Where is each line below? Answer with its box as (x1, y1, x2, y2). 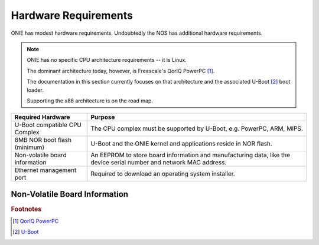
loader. (27, 86, 44, 94)
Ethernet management (14, 166, 77, 174)
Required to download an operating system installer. (90, 170, 236, 178)
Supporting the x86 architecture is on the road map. (27, 97, 154, 104)
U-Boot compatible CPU (14, 121, 82, 129)
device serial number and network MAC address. (90, 158, 227, 167)
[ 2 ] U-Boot (12, 229, 39, 236)
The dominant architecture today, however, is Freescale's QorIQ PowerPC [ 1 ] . (27, 67, 215, 74)
